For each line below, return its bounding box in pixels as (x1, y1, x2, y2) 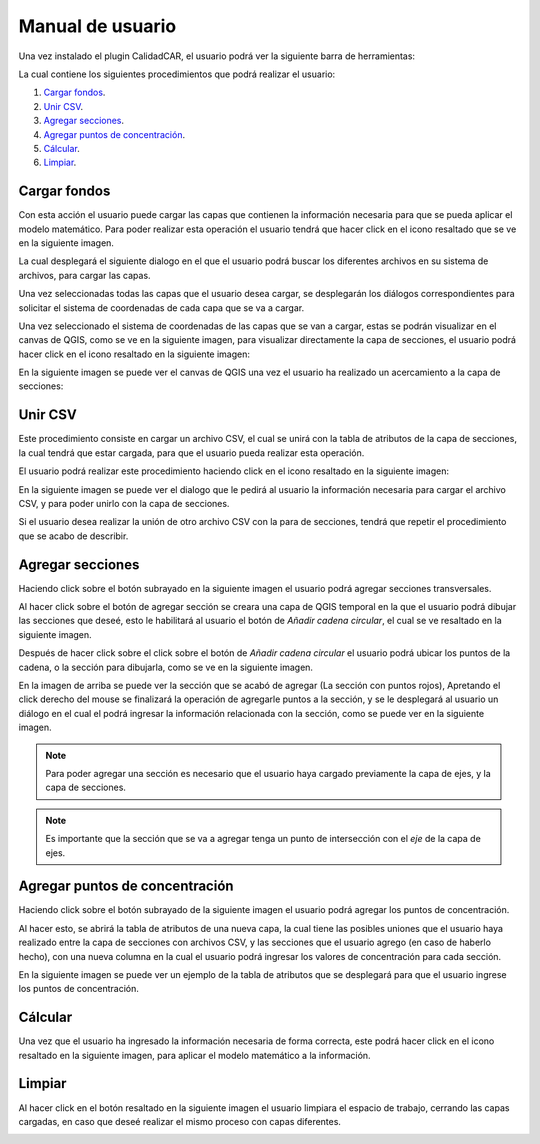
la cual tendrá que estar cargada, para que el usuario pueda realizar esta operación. (18, 446, 365, 459)
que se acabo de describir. (18, 530, 129, 542)
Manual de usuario (18, 15, 177, 37)
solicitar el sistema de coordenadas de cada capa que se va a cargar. (18, 301, 305, 314)
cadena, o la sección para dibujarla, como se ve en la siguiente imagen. (18, 661, 314, 673)
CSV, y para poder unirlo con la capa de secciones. (18, 497, 230, 509)
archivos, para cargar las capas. (18, 269, 151, 281)
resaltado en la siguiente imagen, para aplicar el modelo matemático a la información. (18, 1049, 371, 1061)
